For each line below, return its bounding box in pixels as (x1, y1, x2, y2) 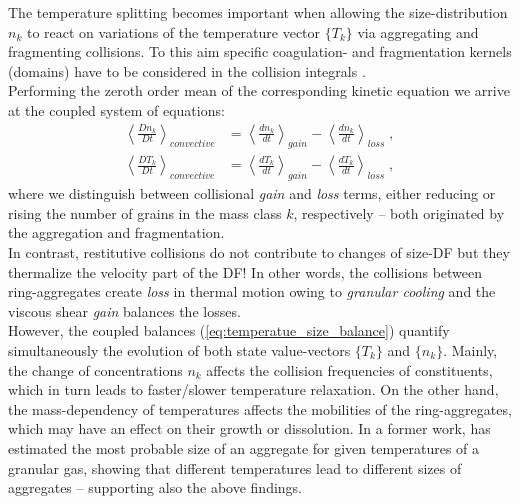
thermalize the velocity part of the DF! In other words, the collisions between (8, 261, 483, 282)
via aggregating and (357, 21, 479, 42)
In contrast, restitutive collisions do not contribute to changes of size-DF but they (8, 242, 510, 262)
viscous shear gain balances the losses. (8, 300, 241, 321)
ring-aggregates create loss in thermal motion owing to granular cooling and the (8, 281, 496, 302)
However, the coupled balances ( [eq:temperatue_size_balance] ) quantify (8, 320, 450, 341)
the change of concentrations (8, 359, 183, 380)
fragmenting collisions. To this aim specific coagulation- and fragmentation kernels (8, 41, 512, 62)
